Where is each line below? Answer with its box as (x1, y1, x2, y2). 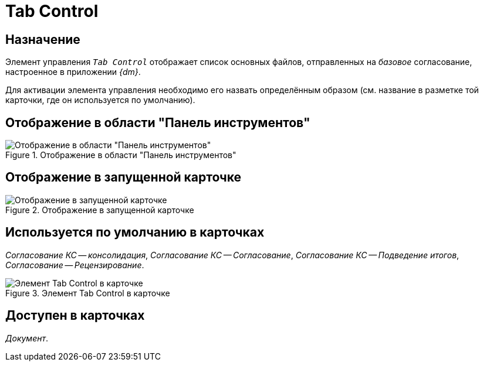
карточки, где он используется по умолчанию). (5, 95, 195, 105)
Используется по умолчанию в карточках (5, 225, 265, 240)
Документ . (5, 333, 49, 343)
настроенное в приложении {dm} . (5, 67, 141, 77)
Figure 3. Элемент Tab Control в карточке (5, 288, 170, 298)
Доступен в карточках (5, 308, 145, 323)
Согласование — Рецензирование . (5, 259, 144, 270)
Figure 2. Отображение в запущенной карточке (5, 204, 194, 215)
